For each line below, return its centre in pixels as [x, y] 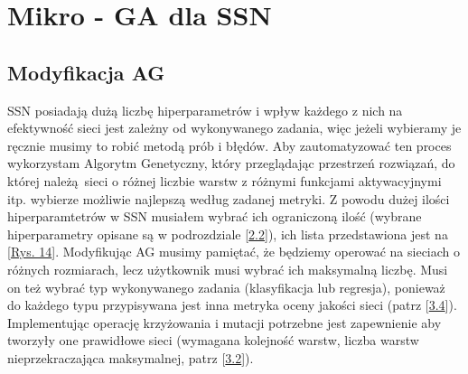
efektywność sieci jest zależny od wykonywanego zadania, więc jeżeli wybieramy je [234, 128]
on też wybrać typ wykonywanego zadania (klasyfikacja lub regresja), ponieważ [226, 287]
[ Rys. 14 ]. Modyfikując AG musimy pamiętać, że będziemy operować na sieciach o [234, 252]
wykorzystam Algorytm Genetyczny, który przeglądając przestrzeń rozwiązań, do [231, 163]
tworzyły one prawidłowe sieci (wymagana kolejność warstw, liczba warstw [213, 340]
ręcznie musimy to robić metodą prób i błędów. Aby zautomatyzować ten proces [229, 145]
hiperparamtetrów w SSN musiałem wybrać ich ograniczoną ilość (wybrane [215, 216]
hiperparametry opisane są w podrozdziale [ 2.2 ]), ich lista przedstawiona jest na [228, 234]
